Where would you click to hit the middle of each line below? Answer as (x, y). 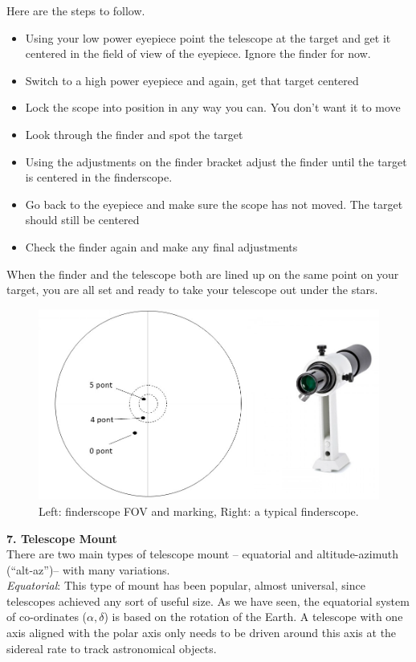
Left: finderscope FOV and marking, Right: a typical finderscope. (199, 511)
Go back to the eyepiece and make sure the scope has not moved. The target (214, 204)
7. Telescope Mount (62, 538)
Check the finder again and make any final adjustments (161, 246)
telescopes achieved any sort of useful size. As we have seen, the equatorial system (208, 601)
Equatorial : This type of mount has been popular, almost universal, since (186, 585)
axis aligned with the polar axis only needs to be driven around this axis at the (202, 633)
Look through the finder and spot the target (134, 134)
